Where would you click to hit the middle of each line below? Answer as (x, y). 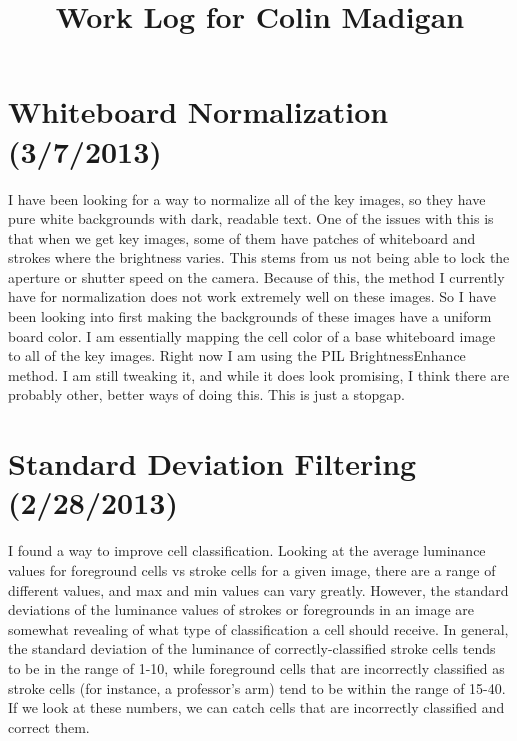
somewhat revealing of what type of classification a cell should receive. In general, (258, 628)
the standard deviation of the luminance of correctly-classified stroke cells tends (252, 648)
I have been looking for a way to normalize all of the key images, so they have (247, 198)
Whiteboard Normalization (198, 111)
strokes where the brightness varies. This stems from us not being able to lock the (259, 257)
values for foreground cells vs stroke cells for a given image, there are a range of (252, 569)
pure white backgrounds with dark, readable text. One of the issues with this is (251, 218)
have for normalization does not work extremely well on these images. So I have (252, 296)
